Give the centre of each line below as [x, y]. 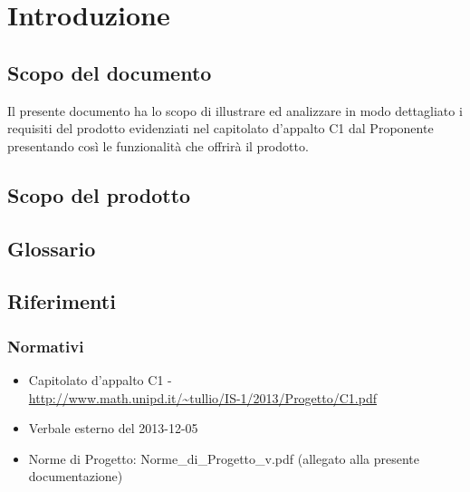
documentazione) [76, 476]
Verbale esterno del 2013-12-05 [113, 428]
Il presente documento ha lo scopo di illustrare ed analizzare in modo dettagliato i [235, 110]
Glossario [52, 248]
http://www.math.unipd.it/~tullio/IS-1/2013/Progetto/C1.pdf [202, 397]
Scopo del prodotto [99, 194]
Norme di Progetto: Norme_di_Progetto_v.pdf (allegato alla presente [224, 458]
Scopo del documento [110, 72]
